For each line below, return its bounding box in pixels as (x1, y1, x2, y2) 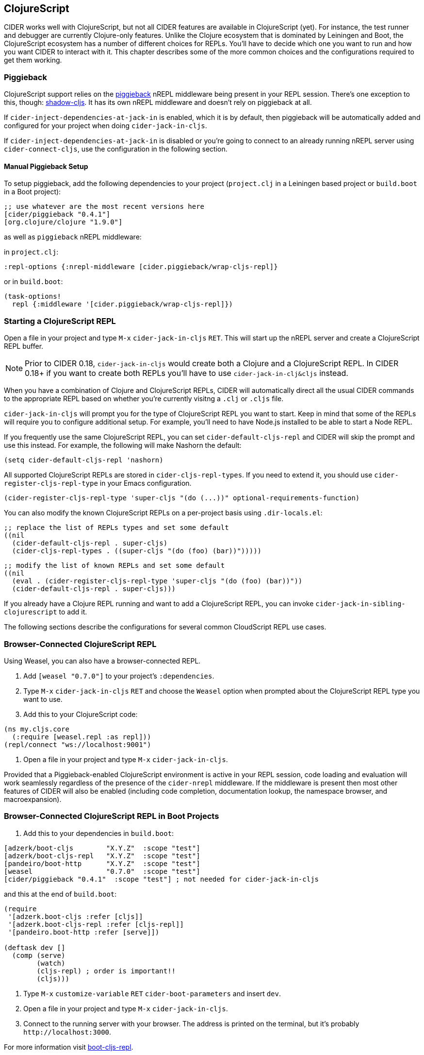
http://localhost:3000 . (23, 1027, 112, 1036)
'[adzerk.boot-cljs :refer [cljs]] (8, 912, 143, 920)
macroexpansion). (4, 795, 62, 803)
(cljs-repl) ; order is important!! (36, 967, 176, 975)
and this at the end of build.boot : (4, 889, 117, 898)
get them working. (4, 56, 62, 65)
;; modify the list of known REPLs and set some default (4, 562, 225, 570)
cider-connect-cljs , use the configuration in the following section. (4, 145, 228, 153)
